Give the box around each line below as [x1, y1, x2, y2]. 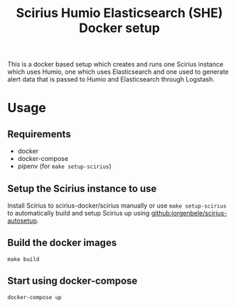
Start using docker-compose [7, 275, 138, 287]
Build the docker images [7, 237, 117, 249]
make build [7, 255, 40, 263]
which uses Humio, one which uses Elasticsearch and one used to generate [7, 67, 229, 76]
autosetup [7, 216, 37, 225]
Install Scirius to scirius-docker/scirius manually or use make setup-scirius [7, 201, 227, 210]
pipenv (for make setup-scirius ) [17, 162, 112, 171]
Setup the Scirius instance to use [7, 182, 157, 194]
